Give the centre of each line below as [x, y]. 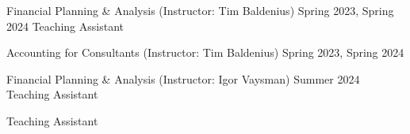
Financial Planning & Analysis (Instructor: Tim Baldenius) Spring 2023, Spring [200, 10]
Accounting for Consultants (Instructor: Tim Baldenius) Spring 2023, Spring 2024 [205, 52]
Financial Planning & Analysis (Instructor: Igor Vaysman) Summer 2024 [183, 78]
